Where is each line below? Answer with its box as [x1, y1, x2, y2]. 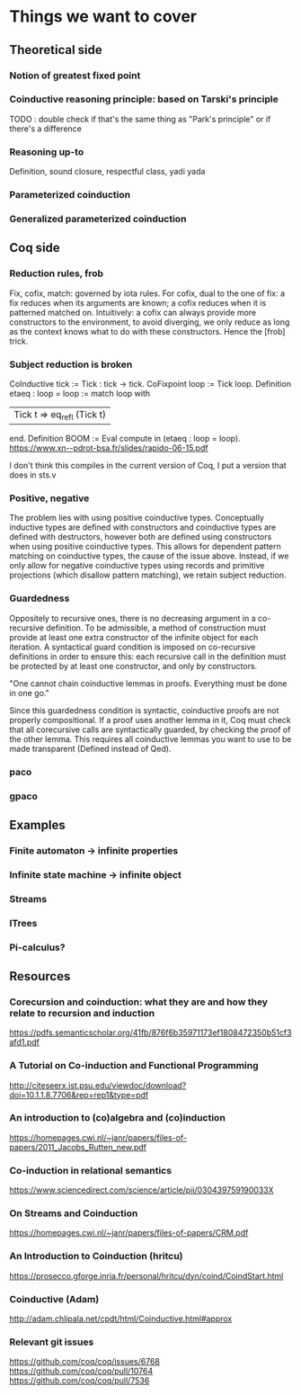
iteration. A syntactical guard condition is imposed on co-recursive [9, 641, 256, 652]
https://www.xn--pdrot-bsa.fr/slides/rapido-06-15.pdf [9, 443, 208, 453]
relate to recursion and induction [9, 1006, 155, 1019]
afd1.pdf [9, 1037, 40, 1048]
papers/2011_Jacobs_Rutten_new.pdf [9, 1141, 146, 1152]
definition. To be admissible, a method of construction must [46, 622, 267, 633]
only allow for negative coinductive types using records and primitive [9, 560, 265, 571]
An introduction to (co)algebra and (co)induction [9, 1112, 226, 1124]
